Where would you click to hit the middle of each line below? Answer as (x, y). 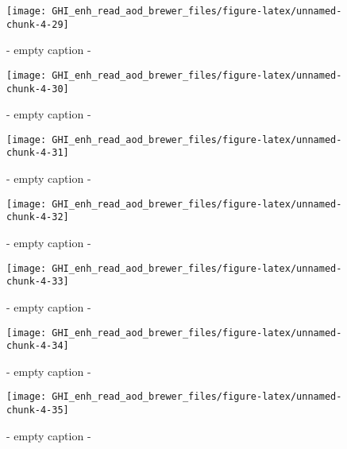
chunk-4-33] (38, 282)
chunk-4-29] (38, 24)
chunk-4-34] (38, 346)
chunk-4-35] (38, 410)
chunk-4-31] (38, 153)
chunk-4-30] (38, 89)
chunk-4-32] (38, 217)
